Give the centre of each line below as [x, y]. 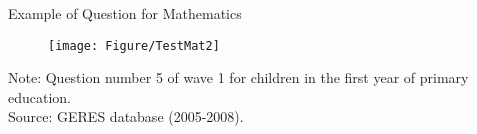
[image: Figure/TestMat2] [134, 45]
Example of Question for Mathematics [125, 13]
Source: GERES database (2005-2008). [126, 116]
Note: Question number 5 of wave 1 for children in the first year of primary [238, 77]
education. [40, 96]
